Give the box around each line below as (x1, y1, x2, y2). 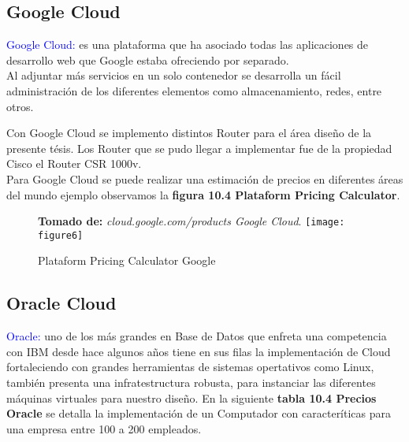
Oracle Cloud (6, 291, 117, 315)
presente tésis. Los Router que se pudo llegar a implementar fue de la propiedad (6, 139, 392, 156)
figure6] (38, 229, 84, 241)
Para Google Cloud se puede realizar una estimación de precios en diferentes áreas (6, 170, 403, 187)
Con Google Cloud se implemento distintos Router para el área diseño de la (6, 124, 372, 141)
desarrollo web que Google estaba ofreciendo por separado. (6, 51, 289, 68)
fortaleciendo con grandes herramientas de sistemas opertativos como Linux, (6, 358, 374, 375)
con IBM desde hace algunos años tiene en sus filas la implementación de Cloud (6, 343, 391, 359)
